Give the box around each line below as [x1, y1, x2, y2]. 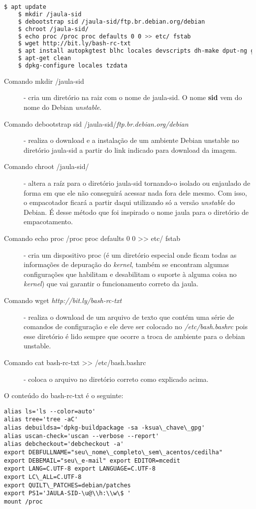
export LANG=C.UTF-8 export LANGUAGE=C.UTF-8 [4, 465, 156, 473]
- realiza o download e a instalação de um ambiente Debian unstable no [24, 135, 239, 145]
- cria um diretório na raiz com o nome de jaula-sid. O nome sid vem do [24, 92, 242, 102]
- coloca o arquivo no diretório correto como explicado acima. [24, 373, 209, 384]
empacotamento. [24, 216, 73, 227]
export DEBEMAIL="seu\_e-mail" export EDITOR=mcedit [4, 457, 180, 464]
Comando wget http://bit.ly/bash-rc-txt [4, 295, 122, 305]
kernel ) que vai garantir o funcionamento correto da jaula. [24, 278, 198, 289]
